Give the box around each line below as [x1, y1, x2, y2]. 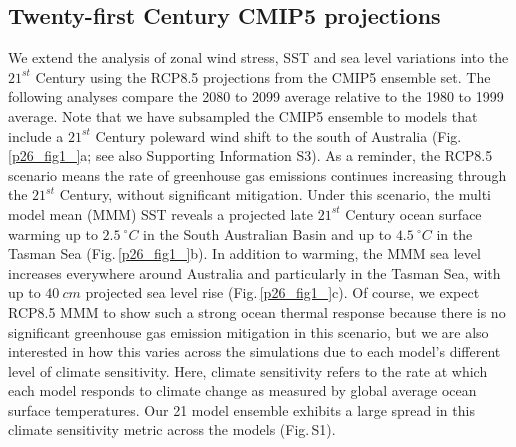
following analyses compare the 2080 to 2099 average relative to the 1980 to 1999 [8, 86, 504, 107]
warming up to [8, 223, 98, 244]
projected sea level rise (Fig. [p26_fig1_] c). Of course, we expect [85, 282, 480, 303]
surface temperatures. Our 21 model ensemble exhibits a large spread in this [8, 399, 475, 420]
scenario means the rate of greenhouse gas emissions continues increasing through [8, 164, 507, 185]
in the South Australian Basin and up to [143, 223, 392, 244]
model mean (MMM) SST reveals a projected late [8, 203, 314, 224]
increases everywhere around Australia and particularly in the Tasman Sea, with [8, 262, 501, 283]
